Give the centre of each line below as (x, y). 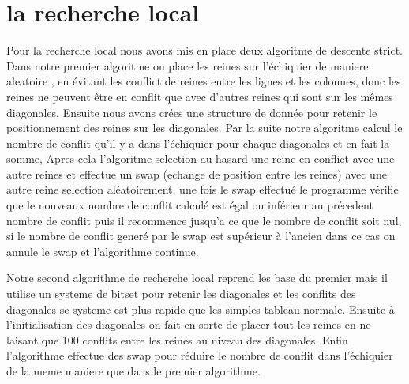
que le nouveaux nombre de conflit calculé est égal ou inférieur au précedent (190, 205)
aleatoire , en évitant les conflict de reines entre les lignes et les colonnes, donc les (204, 81)
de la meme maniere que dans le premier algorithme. (133, 371)
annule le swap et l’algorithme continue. (103, 251)
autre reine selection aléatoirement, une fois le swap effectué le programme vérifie (203, 189)
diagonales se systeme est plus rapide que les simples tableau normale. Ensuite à (201, 309)
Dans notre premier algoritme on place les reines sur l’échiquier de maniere (188, 65)
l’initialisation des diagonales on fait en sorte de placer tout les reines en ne (189, 324)
